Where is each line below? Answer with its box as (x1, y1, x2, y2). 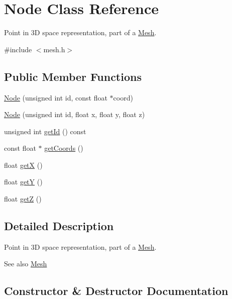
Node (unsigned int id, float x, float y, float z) (4, 109, 145, 120)
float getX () (4, 159, 43, 170)
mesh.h (43, 44, 65, 54)
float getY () (4, 176, 43, 187)
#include (4, 44, 32, 54)
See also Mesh (4, 258, 47, 269)
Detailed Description (4, 218, 114, 234)
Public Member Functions (4, 68, 142, 84)
